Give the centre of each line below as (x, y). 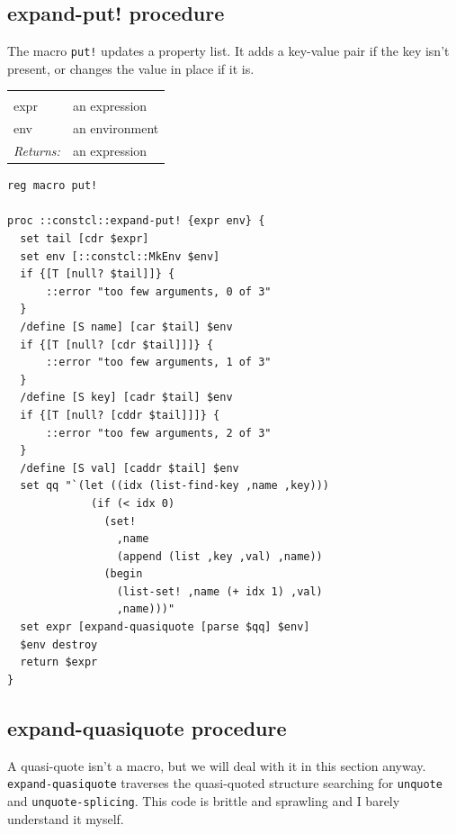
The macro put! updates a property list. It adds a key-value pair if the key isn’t (228, 51)
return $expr (59, 662)
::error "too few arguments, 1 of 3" (158, 363)
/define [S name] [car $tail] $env (126, 326)
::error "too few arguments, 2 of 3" (158, 433)
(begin (123, 574)
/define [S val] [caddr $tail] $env (130, 468)
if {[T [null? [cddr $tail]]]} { (120, 415)
